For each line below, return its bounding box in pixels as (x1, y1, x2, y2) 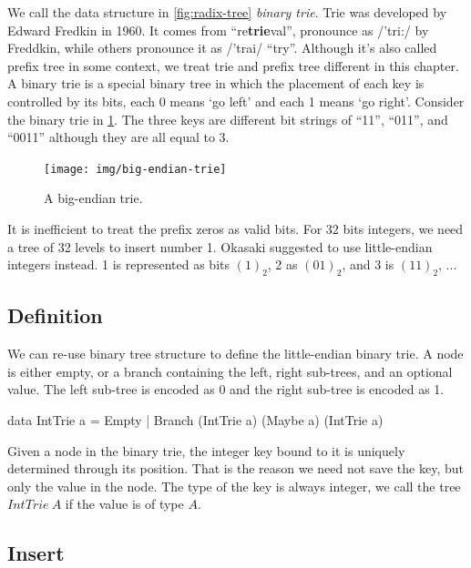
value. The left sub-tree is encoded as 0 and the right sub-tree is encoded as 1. (7, 380, 445, 399)
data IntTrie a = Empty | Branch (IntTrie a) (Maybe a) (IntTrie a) (7, 410, 384, 429)
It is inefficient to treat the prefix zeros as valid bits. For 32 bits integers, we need (7, 219, 464, 238)
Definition (7, 301, 103, 330)
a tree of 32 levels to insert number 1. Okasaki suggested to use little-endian (7, 237, 433, 256)
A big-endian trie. (44, 188, 143, 208)
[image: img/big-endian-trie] (44, 162, 227, 176)
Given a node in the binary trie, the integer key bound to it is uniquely (7, 441, 405, 460)
